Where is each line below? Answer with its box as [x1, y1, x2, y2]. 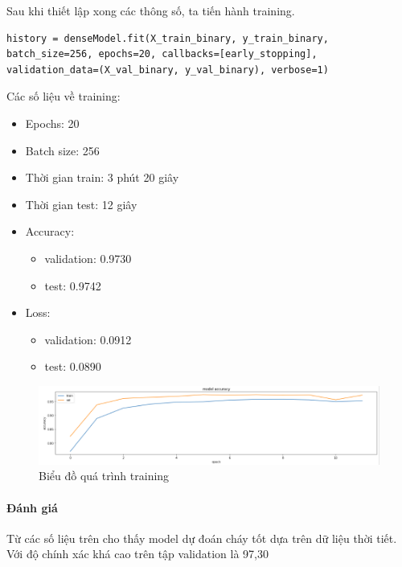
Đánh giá [6, 499, 58, 516]
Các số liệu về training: [6, 88, 121, 105]
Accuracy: [25, 223, 75, 240]
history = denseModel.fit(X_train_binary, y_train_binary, [6, 32, 329, 44]
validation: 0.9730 [44, 249, 132, 266]
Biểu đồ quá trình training [39, 467, 170, 484]
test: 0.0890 [44, 358, 101, 375]
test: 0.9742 [44, 277, 101, 294]
